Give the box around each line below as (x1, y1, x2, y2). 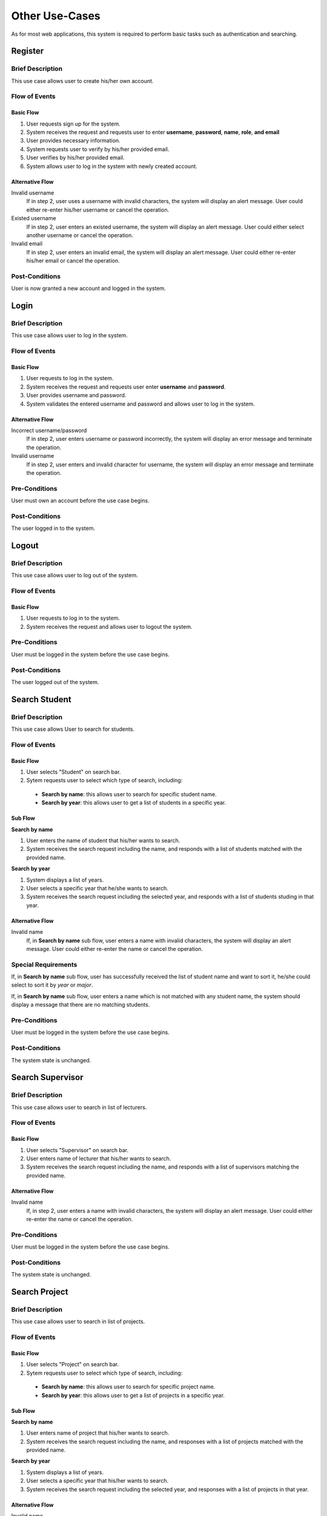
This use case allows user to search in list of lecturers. (11, 1104, 147, 1111)
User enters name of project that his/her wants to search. (26, 1429, 170, 1437)
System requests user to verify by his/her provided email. (26, 146, 170, 153)
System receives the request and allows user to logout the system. (26, 623, 193, 630)
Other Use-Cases (11, 9, 101, 22)
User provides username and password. (26, 392, 127, 399)
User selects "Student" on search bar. (26, 768, 121, 776)
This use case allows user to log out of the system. (11, 572, 139, 579)
